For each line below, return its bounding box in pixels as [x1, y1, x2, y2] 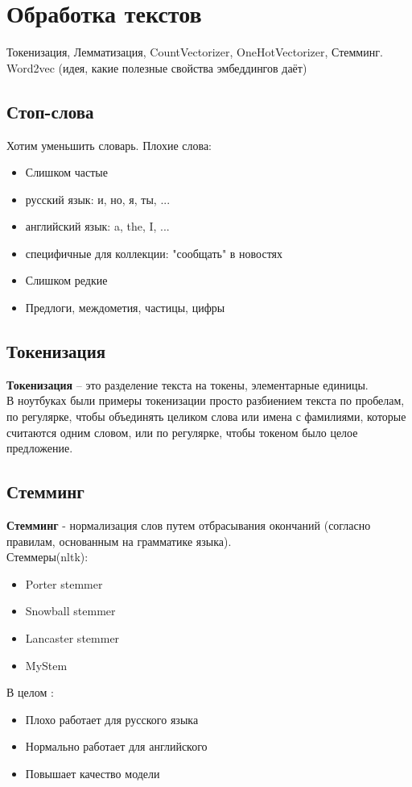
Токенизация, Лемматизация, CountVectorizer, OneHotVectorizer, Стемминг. [6, 44, 383, 60]
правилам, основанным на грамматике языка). [6, 532, 232, 549]
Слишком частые [25, 164, 108, 181]
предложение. [6, 439, 73, 456]
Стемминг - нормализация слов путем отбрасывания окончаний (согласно [6, 517, 371, 534]
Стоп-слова [6, 98, 94, 123]
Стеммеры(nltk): [6, 548, 89, 565]
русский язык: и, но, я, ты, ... [25, 190, 171, 207]
